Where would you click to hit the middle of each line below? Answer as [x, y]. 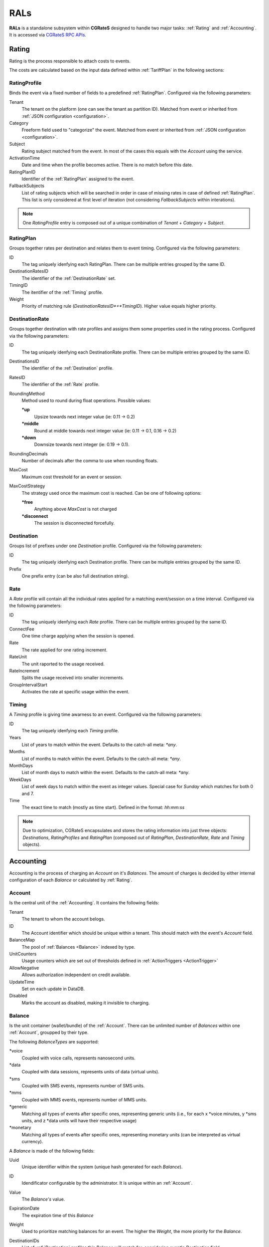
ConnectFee [22, 629]
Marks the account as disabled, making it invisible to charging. [86, 1003]
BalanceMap [22, 940]
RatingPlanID [22, 172]
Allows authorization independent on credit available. [76, 975]
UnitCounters [23, 954]
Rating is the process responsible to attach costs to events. [70, 61]
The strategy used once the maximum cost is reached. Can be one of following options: [112, 493]
